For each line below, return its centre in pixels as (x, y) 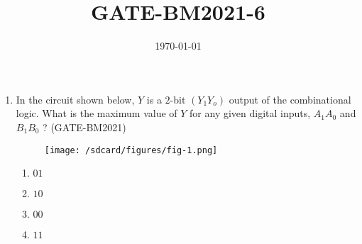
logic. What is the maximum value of (97, 113)
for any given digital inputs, (250, 113)
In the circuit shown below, (75, 99)
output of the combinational (290, 99)
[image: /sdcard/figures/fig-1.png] (131, 150)
